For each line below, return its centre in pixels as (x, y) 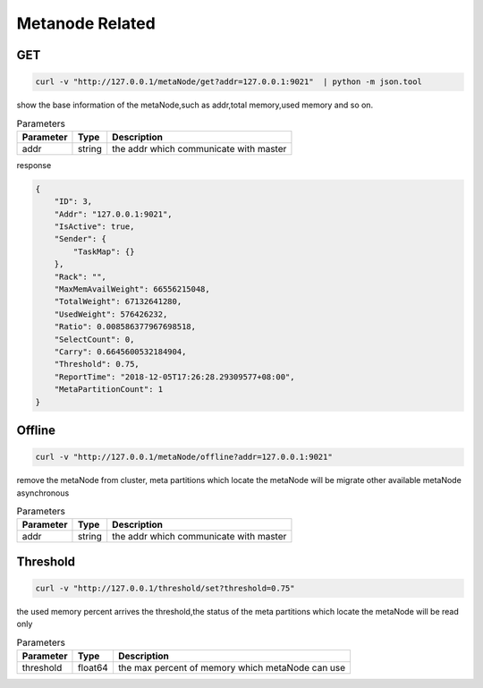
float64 (93, 668)
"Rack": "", (80, 276)
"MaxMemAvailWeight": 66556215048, (132, 289)
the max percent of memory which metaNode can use (232, 668)
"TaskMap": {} (104, 251)
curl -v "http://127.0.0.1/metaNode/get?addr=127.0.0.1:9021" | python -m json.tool (229, 82)
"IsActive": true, (94, 227)
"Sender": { (80, 239)
